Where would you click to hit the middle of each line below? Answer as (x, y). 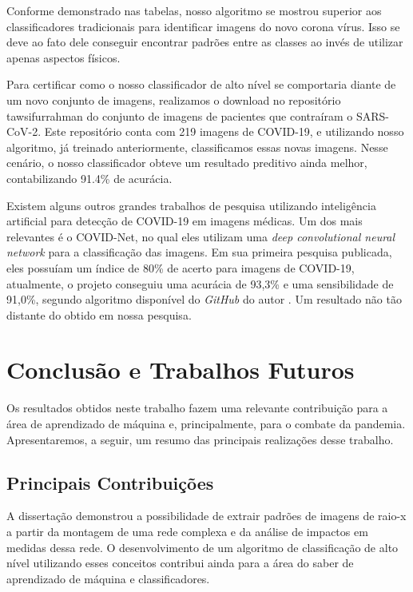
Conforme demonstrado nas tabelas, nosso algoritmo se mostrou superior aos (194, 10)
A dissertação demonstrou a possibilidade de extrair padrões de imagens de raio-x (206, 516)
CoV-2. (24, 131)
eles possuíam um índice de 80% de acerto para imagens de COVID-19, (181, 267)
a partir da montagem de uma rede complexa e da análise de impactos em (187, 531)
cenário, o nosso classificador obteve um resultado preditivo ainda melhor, (187, 163)
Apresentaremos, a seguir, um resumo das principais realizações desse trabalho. (200, 439)
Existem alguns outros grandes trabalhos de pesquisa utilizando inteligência (191, 205)
